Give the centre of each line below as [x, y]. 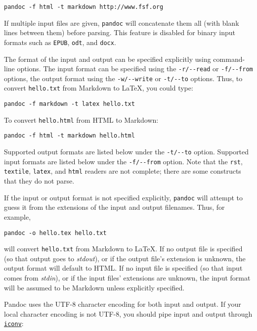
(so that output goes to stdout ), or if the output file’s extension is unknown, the [125, 258]
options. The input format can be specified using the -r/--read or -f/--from [135, 69]
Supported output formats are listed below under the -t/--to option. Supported [127, 152]
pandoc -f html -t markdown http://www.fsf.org [84, 7]
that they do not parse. [39, 181]
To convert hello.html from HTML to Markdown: [81, 119]
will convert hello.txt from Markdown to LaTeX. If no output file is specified [123, 249]
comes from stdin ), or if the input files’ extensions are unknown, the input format [127, 278]
